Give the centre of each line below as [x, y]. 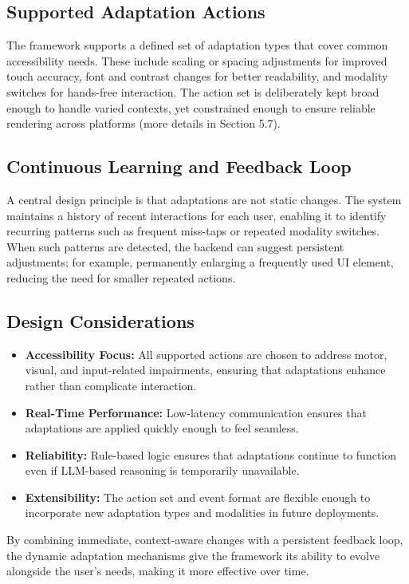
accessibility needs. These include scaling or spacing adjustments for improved [197, 60]
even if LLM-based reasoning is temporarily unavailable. [162, 470]
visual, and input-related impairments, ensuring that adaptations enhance [205, 370]
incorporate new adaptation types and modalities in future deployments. [202, 513]
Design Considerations [100, 320]
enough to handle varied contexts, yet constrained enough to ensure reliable [191, 107]
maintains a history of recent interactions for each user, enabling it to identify [197, 215]
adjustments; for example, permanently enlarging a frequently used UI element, [200, 262]
